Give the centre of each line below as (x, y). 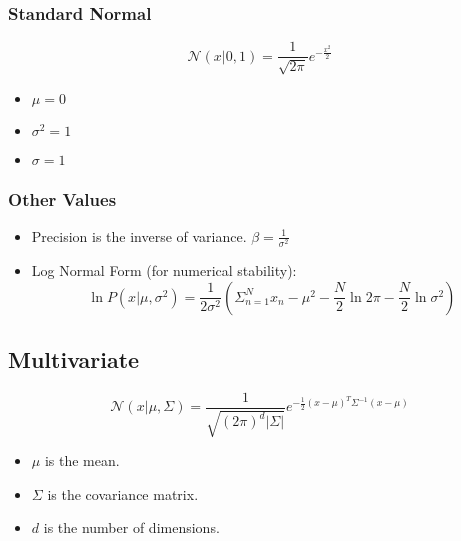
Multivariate (74, 359)
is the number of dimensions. (131, 527)
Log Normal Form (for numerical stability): (164, 270)
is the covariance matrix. (123, 493)
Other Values (62, 198)
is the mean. (82, 460)
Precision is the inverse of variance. (139, 235)
